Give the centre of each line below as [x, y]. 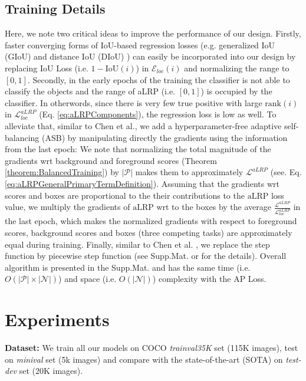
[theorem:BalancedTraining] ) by [62, 172]
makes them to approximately [189, 172]
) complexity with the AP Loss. [209, 279]
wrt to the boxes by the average [214, 207]
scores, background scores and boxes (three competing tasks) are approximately [149, 233]
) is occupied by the [236, 91]
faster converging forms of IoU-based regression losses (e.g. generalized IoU [140, 45]
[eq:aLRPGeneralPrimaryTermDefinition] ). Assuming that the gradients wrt [142, 183]
